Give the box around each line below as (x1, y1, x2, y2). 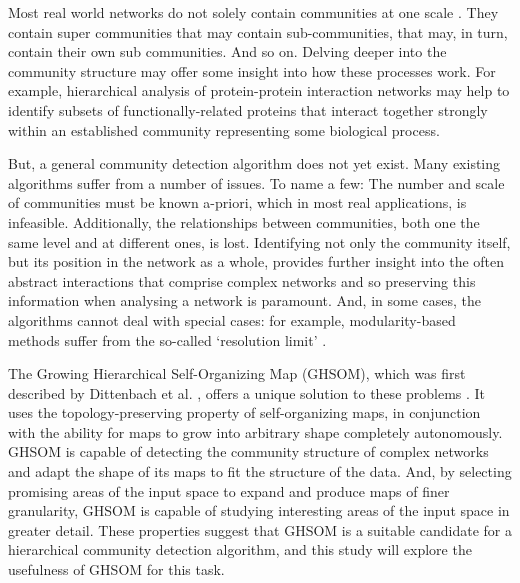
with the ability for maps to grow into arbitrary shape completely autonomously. (8, 421, 503, 442)
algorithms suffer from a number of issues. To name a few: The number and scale (8, 172, 505, 193)
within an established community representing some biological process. (8, 119, 440, 140)
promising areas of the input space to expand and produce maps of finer (8, 480, 450, 501)
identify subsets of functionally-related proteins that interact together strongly (8, 99, 488, 120)
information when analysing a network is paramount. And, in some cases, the (8, 290, 482, 311)
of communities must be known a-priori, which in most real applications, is (8, 192, 467, 213)
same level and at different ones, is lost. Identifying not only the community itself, (8, 231, 511, 252)
